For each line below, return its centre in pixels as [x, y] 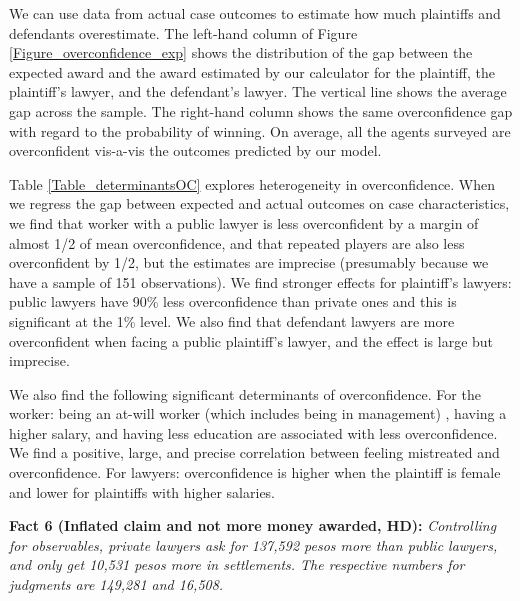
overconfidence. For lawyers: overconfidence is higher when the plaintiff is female [255, 472]
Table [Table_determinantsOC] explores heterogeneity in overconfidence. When [252, 183]
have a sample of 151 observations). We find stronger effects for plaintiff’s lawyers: [260, 281]
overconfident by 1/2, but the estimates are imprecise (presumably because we [249, 262]
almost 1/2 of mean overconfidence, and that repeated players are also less [237, 242]
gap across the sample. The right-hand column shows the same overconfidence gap [261, 110]
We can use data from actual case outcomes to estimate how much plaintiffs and [255, 13]
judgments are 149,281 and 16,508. [116, 584]
